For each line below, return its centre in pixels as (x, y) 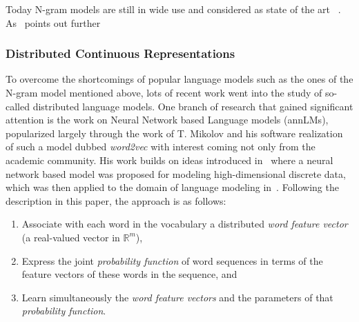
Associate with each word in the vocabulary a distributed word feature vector (185, 224)
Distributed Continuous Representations (120, 53)
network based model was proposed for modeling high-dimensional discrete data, (176, 173)
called (18, 106)
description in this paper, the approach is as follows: (116, 200)
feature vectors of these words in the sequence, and (129, 274)
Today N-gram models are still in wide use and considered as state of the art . (173, 9)
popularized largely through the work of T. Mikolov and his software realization (174, 133)
